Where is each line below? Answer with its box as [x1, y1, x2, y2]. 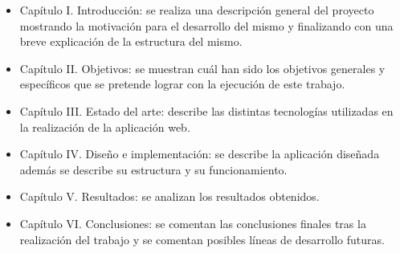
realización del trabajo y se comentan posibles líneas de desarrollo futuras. [19, 231, 385, 247]
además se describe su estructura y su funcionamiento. [19, 161, 288, 178]
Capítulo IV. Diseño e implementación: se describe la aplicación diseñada [19, 145, 380, 162]
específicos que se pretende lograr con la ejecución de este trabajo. [19, 75, 345, 92]
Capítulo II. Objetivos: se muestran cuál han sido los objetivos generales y [19, 59, 386, 76]
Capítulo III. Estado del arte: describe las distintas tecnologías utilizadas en [19, 102, 394, 119]
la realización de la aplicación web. [19, 118, 190, 135]
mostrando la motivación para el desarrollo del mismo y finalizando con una [19, 17, 394, 34]
